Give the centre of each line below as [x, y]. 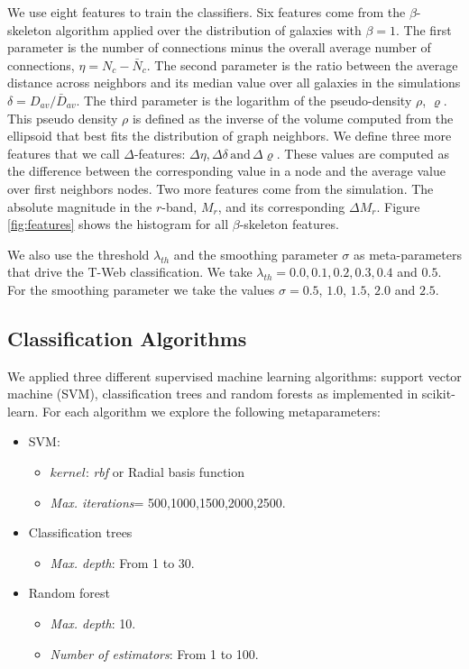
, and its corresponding [281, 206]
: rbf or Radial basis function [165, 472]
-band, [179, 206]
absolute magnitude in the [80, 206]
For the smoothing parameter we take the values [141, 289]
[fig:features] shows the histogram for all [118, 224]
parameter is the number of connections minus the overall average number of [219, 47]
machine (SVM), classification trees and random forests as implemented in [213, 394]
